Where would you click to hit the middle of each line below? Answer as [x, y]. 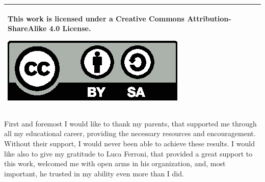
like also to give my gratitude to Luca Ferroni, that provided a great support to [128, 153]
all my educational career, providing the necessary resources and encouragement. [130, 133]
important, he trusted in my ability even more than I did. [94, 173]
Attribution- [209, 18]
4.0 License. [70, 28]
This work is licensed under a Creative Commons [96, 18]
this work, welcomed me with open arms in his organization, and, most [115, 163]
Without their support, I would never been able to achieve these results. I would [130, 143]
